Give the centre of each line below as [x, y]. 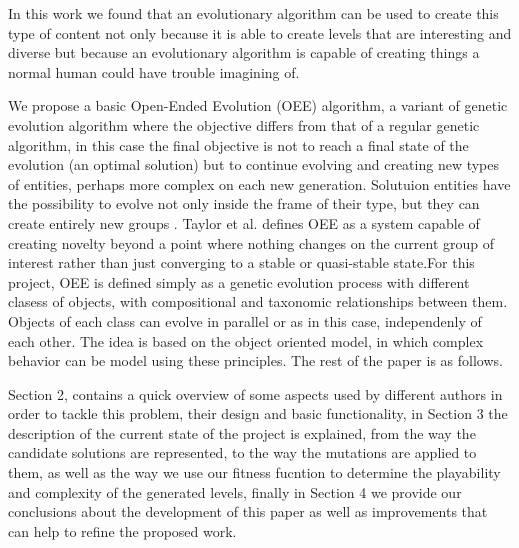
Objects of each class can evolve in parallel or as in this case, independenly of [245, 320]
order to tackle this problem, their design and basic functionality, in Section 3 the [258, 413]
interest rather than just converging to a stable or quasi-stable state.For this [241, 262]
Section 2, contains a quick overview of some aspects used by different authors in [255, 393]
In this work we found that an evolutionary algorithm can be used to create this [253, 13]
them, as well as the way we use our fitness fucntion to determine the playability [254, 472]
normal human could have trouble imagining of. [154, 71]
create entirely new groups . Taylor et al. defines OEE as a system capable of [244, 222]
